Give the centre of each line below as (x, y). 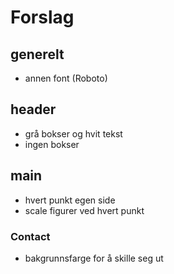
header (33, 109)
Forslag (42, 17)
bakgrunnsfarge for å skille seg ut (94, 258)
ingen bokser (52, 144)
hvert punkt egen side (70, 200)
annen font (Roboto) (66, 78)
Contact (30, 236)
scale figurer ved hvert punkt (84, 210)
